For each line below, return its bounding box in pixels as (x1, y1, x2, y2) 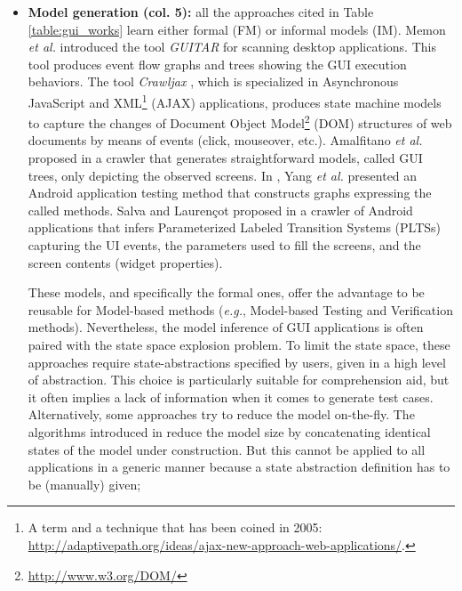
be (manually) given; (28, 474, 141, 493)
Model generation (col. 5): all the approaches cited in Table (28, 3, 374, 20)
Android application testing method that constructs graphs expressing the (28, 183, 432, 202)
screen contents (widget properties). (28, 253, 223, 271)
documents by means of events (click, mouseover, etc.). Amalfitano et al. (28, 131, 423, 150)
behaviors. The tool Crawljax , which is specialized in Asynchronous (28, 72, 399, 91)
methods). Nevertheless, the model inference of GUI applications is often (28, 318, 424, 336)
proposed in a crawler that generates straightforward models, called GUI (28, 149, 423, 167)
